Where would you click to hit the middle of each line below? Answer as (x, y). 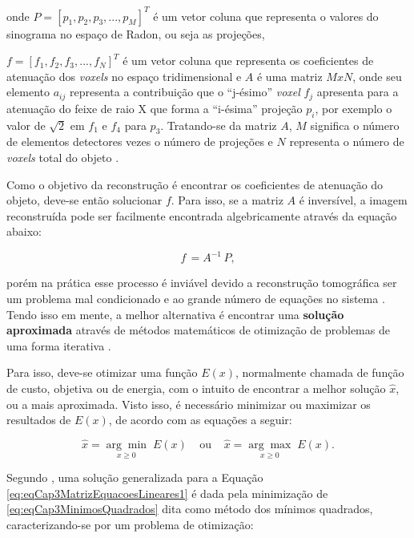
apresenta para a (358, 92)
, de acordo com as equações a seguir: (200, 420)
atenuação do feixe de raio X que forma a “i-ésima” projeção (155, 108)
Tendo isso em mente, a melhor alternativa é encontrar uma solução (175, 314)
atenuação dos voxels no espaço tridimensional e (124, 76)
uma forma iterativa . (59, 345)
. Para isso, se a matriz (227, 200)
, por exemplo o (354, 108)
